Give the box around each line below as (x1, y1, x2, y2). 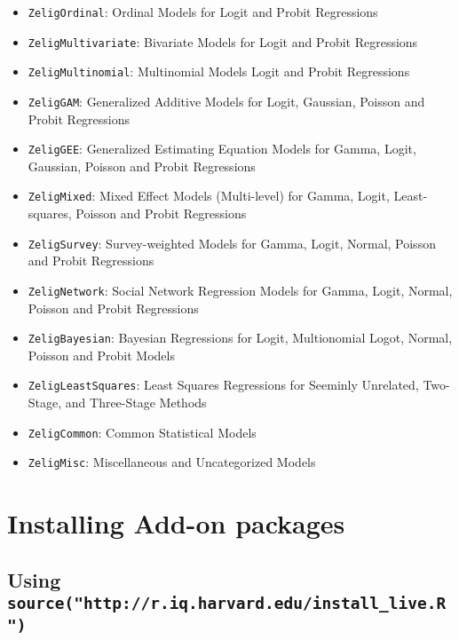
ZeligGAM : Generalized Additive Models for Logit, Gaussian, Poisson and (28, 91, 425, 110)
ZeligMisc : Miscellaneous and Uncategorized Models (28, 453, 316, 471)
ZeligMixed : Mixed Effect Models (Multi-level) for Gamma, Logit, (28, 186, 390, 205)
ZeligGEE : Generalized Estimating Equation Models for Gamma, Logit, (28, 139, 416, 158)
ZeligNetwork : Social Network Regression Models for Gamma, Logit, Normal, (28, 280, 453, 299)
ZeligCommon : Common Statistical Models (28, 423, 257, 441)
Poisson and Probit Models (28, 345, 175, 364)
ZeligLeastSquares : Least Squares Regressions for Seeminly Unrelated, (28, 375, 419, 394)
